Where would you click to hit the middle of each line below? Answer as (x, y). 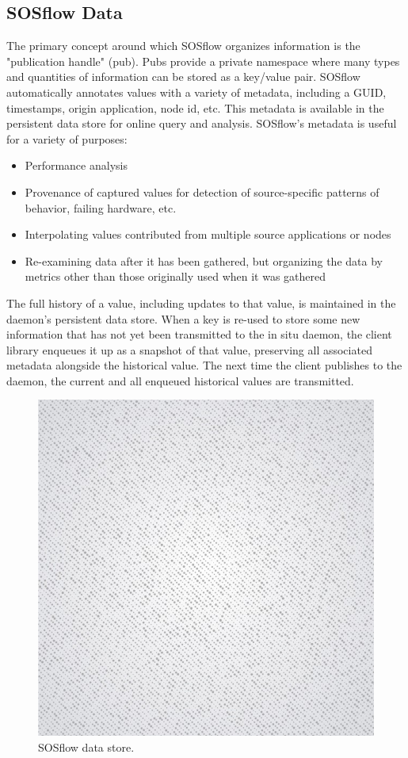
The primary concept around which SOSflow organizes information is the (183, 46)
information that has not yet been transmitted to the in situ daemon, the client (199, 334)
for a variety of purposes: (67, 138)
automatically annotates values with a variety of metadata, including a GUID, (196, 92)
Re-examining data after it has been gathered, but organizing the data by (204, 260)
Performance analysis (76, 165)
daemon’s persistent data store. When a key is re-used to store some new (183, 318)
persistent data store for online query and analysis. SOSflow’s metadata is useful (202, 123)
